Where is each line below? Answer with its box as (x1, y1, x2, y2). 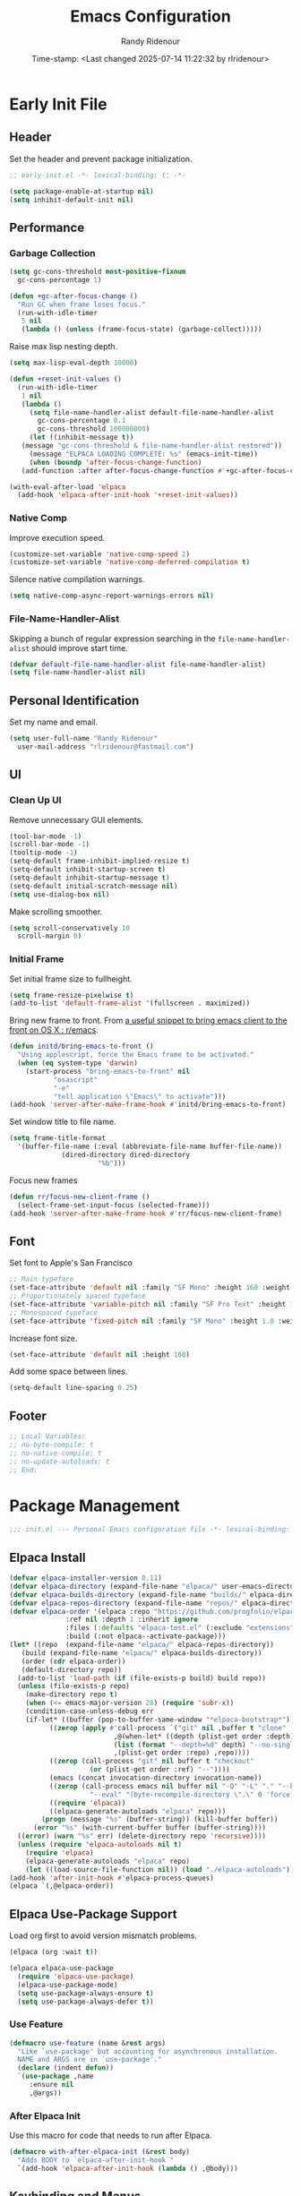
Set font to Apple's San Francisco (9, 1257, 133, 1268)
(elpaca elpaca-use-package (9, 1964, 115, 1973)
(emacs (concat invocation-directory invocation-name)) (48, 1773, 262, 1783)
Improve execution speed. (9, 532, 106, 543)
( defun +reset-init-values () (9, 374, 123, 384)
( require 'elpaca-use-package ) (17, 1972, 134, 1981)
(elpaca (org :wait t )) (9, 1948, 99, 1957)
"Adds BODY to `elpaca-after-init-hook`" (17, 2156, 175, 2165)
